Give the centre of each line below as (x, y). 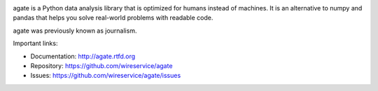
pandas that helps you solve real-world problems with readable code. (113, 18)
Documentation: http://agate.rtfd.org (83, 56)
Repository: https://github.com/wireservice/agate (101, 65)
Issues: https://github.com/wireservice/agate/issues (106, 76)
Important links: (35, 43)
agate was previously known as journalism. (75, 31)
